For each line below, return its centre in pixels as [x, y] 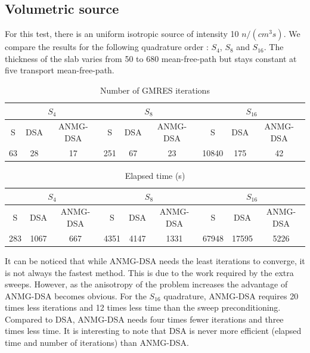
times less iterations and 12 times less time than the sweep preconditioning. [143, 307]
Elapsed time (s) [155, 175]
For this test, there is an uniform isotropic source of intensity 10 [122, 34]
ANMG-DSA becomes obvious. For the [76, 295]
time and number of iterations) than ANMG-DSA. [97, 343]
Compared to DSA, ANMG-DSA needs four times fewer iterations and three [144, 319]
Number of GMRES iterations [155, 90]
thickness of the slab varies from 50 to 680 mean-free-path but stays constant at [151, 58]
